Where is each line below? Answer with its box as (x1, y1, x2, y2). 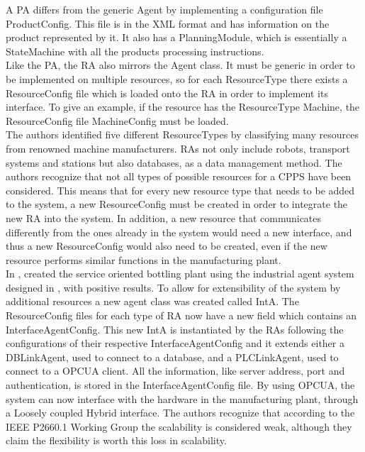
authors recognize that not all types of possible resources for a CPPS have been (6, 169, 352, 184)
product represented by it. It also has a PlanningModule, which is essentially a (6, 30, 347, 45)
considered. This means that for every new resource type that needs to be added (6, 182, 355, 197)
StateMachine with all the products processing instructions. (6, 43, 264, 58)
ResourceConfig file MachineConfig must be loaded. (6, 113, 229, 128)
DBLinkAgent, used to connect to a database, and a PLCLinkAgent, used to (6, 349, 339, 364)
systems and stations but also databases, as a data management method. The (6, 155, 342, 170)
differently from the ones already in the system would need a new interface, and (6, 224, 352, 239)
